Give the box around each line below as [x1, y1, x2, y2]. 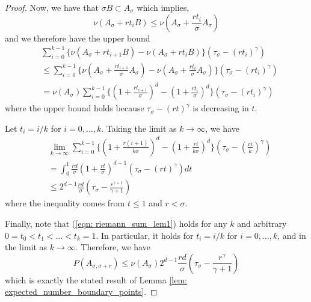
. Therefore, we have [75, 241, 150, 253]
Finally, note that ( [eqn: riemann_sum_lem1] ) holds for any [5, 217, 227, 229]
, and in [277, 229, 306, 241]
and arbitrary [237, 217, 287, 229]
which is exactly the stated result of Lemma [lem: [5, 273, 187, 286]
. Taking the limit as [101, 122, 177, 134]
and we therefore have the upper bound [5, 31, 150, 44]
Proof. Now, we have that [5, 1, 99, 13]
